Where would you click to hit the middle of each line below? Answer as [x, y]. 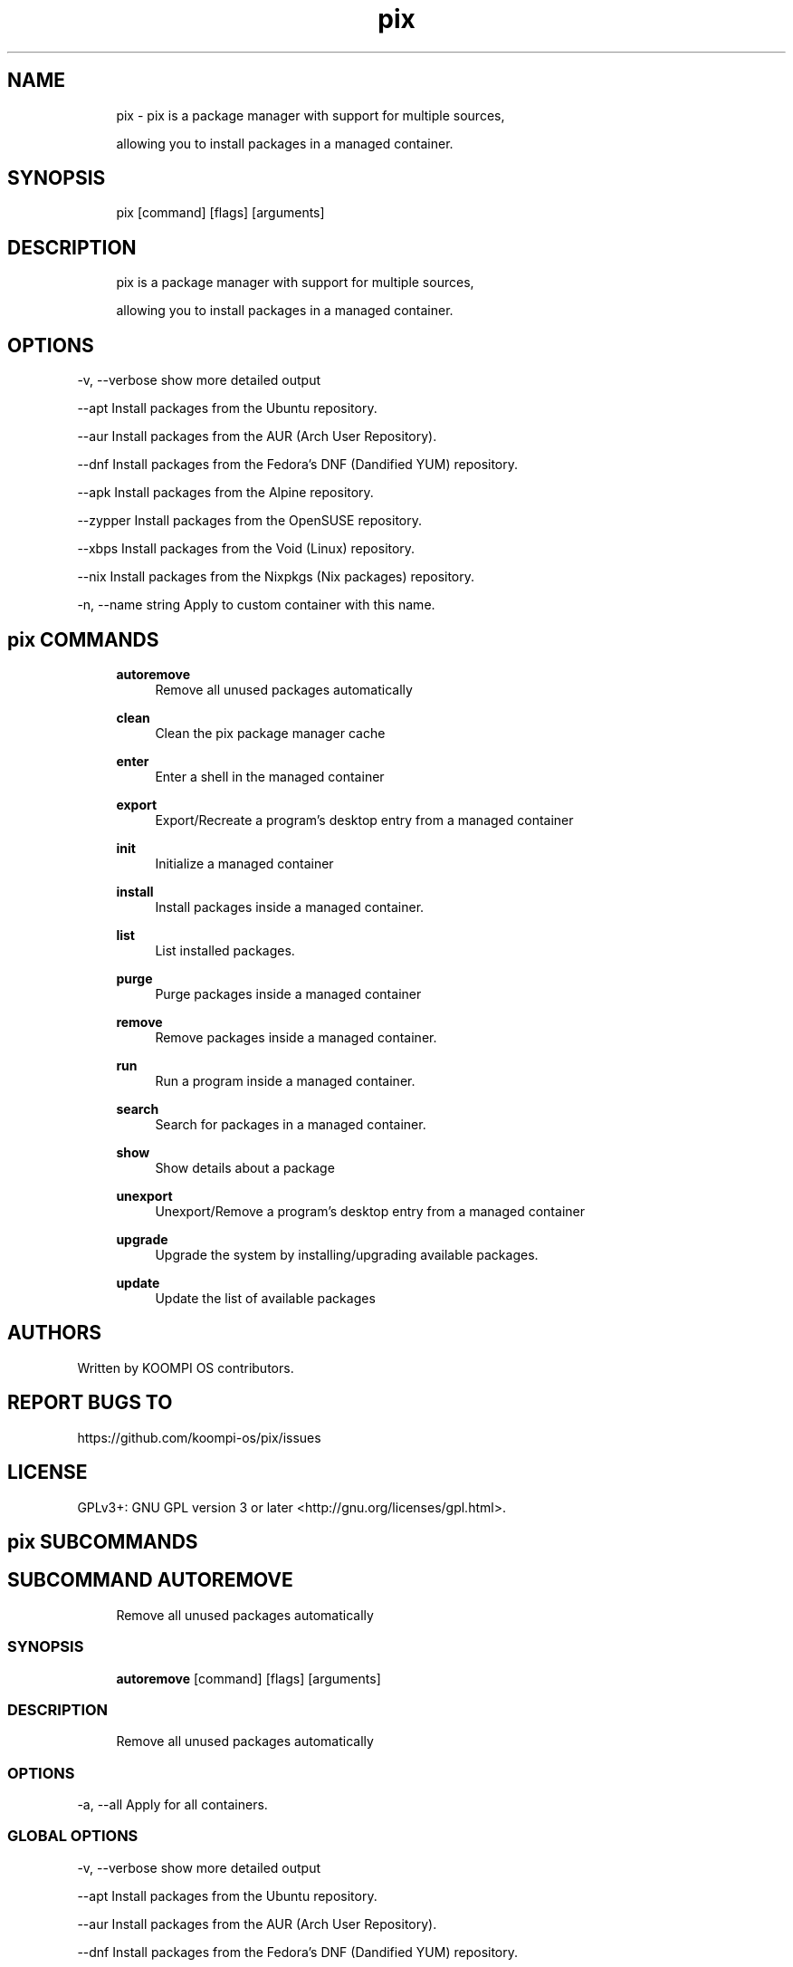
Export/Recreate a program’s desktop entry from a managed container [364, 820]
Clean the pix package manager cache [270, 733]
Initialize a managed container [244, 863]
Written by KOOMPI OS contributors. [186, 1367]
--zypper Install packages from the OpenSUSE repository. [250, 521]
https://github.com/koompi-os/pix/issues [199, 1437]
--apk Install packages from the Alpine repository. [225, 493]
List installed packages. [225, 950]
